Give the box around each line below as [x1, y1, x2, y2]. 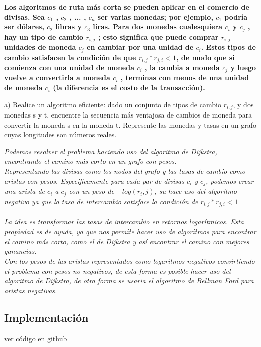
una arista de [4, 186, 45, 196]
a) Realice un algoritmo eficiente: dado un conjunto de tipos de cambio [4, 99, 221, 109]
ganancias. [4, 246, 37, 256]
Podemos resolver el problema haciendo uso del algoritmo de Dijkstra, [4, 146, 217, 156]
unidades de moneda [4, 42, 76, 52]
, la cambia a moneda [144, 62, 220, 72]
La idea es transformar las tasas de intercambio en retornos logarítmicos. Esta [4, 216, 244, 226]
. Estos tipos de [201, 42, 256, 52]
